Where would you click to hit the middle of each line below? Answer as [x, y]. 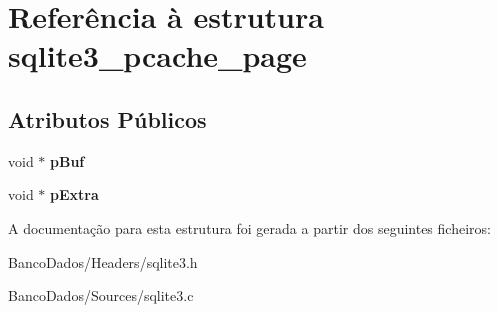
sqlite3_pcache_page [157, 55]
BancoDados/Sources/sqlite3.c [101, 295]
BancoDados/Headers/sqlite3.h [103, 261]
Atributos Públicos [107, 118]
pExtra [74, 194]
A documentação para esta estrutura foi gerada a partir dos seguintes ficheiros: [249, 227]
